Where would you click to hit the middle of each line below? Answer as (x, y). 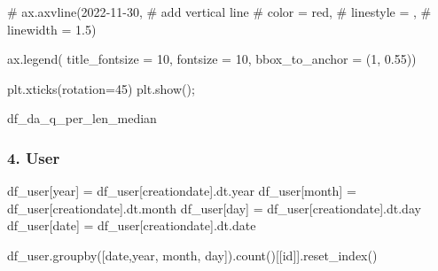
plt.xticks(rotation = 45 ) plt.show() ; (101, 88)
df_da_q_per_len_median (82, 118)
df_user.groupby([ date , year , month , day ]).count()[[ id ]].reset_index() (192, 255)
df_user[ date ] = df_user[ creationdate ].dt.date (132, 225)
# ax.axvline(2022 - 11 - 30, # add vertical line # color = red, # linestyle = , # (219, 12)
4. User (34, 157)
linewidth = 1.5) (52, 29)
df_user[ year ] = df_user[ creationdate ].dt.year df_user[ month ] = (182, 191)
